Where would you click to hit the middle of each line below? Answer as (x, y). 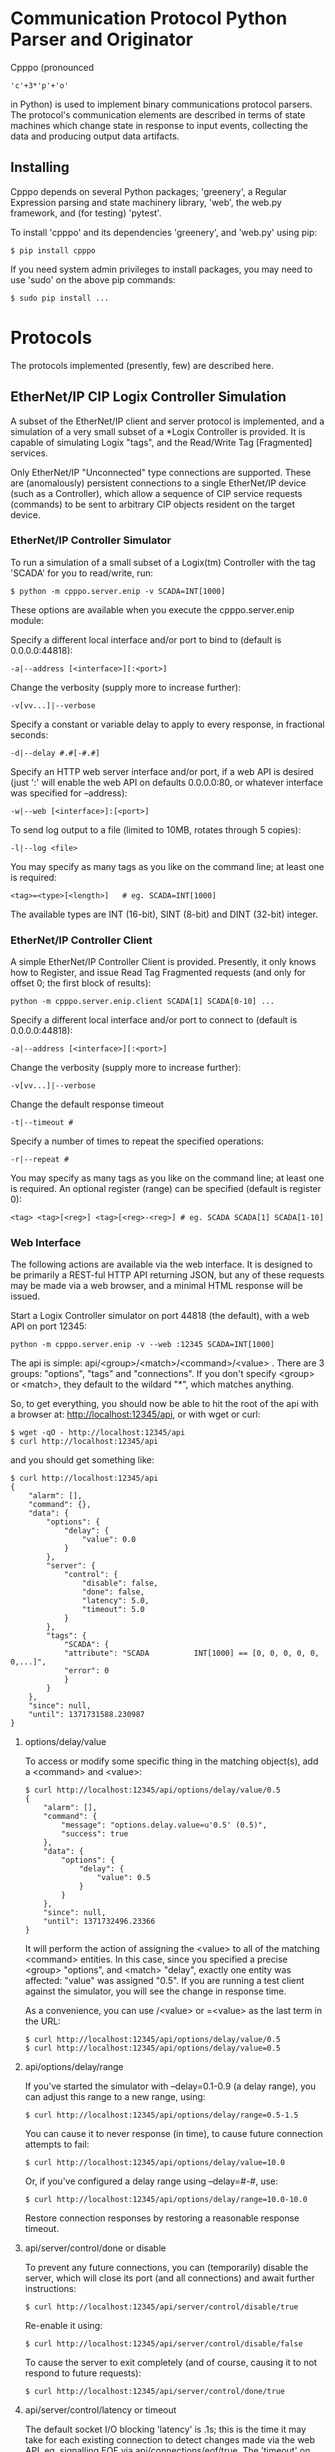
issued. (25, 1296)
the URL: (43, 2021)
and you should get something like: (82, 1460)
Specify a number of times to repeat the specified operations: (137, 1141)
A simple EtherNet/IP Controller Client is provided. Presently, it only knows (163, 962)
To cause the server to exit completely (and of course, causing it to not (171, 2363)
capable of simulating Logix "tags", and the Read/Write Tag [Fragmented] (161, 442)
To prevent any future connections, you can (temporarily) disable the (166, 2268)
